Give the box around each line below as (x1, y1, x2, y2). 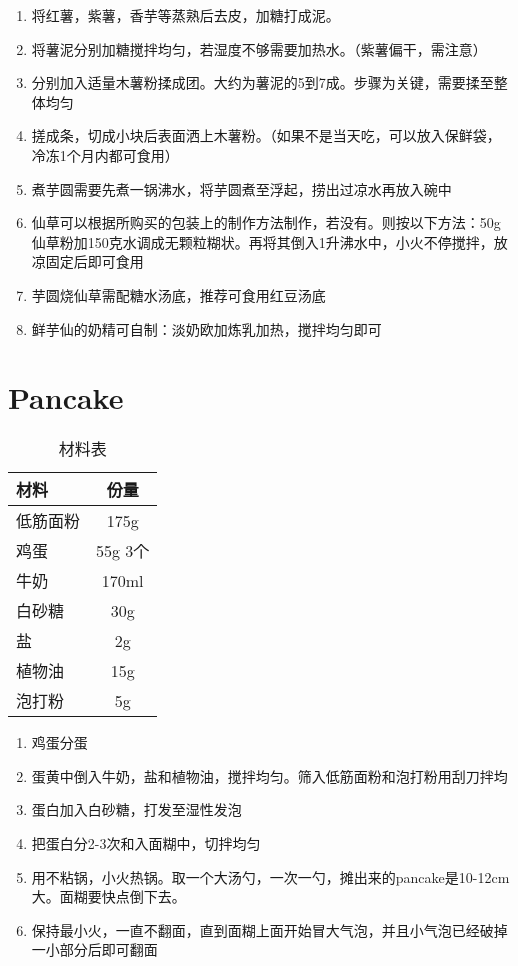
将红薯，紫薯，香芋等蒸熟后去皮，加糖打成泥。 (31, 5, 340, 25)
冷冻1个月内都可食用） (31, 144, 179, 165)
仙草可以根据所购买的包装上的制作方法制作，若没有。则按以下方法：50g (31, 212, 501, 233)
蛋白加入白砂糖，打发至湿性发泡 (31, 799, 242, 820)
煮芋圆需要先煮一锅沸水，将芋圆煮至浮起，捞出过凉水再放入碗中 (31, 178, 452, 199)
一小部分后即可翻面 (31, 939, 158, 960)
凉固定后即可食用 (31, 251, 144, 272)
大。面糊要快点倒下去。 (31, 886, 186, 907)
